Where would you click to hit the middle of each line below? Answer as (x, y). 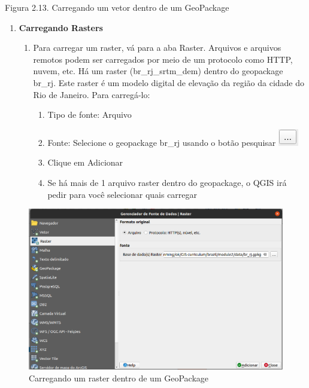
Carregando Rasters (61, 27)
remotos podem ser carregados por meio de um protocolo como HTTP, (163, 59)
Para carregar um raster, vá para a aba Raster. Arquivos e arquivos (157, 48)
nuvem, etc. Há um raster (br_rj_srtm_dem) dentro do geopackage (158, 71)
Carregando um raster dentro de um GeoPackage (119, 378)
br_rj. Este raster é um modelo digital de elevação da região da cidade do (169, 82)
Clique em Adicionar (85, 162)
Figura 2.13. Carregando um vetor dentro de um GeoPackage (117, 7)
